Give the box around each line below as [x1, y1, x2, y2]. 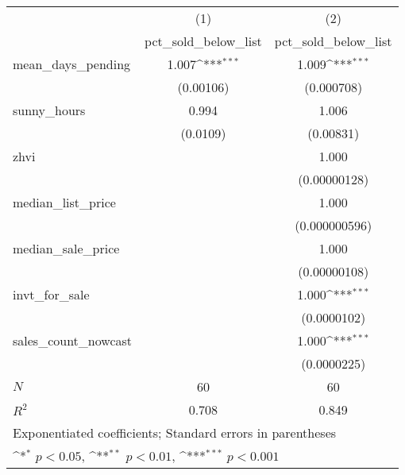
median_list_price [13, 193, 116, 211]
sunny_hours [13, 101, 86, 119]
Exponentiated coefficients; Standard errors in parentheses [13, 423, 337, 442]
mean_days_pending [13, 55, 131, 73]
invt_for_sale [13, 285, 90, 303]
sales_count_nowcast [13, 331, 133, 349]
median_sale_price [13, 239, 120, 257]
